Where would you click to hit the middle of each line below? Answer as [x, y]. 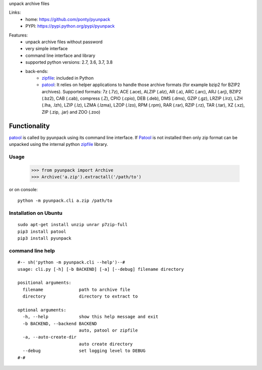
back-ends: [37, 71]
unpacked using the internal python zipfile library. [59, 144]
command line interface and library [60, 55]
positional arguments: [45, 283]
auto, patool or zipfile [108, 330]
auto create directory [106, 344]
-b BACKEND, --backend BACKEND [60, 324]
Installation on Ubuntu [36, 213]
